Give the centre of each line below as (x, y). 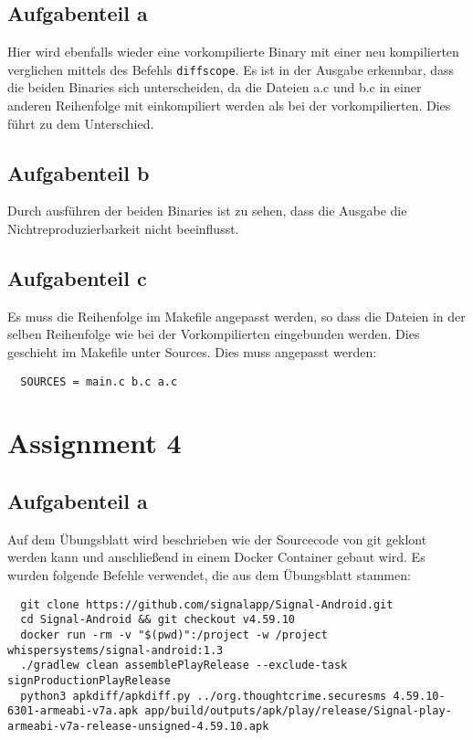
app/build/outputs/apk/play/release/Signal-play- (298, 711)
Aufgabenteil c (77, 278)
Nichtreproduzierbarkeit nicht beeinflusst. (123, 229)
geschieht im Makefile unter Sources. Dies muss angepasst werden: (192, 352)
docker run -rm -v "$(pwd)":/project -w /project (174, 634)
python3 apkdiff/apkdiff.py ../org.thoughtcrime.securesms (204, 696)
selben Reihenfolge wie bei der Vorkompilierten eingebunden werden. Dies (214, 334)
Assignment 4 (95, 443)
